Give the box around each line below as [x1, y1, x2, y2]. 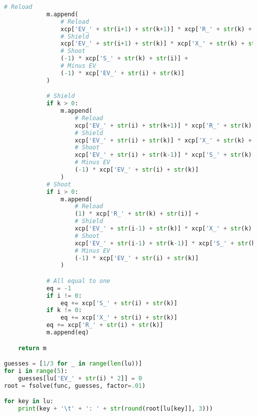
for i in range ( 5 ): [4, 368, 68, 374]
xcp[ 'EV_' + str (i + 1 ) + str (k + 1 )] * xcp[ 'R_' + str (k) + [60, 25, 252, 33]
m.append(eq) [46, 329, 89, 336]
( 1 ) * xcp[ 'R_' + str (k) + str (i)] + [75, 210, 199, 218]
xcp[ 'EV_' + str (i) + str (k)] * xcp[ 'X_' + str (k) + [75, 137, 252, 144]
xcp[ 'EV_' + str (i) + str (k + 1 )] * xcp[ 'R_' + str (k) [75, 122, 252, 129]
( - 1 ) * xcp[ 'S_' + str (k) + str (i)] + [60, 55, 188, 62]
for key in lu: [4, 398, 54, 405]
